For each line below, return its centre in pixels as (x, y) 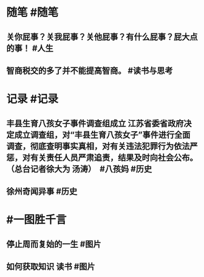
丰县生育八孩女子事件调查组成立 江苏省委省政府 (95, 123)
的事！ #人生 (30, 48)
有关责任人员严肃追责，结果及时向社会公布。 (114, 158)
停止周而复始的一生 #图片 (54, 244)
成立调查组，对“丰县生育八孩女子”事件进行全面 (102, 135)
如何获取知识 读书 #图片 (51, 266)
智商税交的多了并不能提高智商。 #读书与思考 (90, 70)
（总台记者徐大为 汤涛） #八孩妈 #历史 (79, 169)
